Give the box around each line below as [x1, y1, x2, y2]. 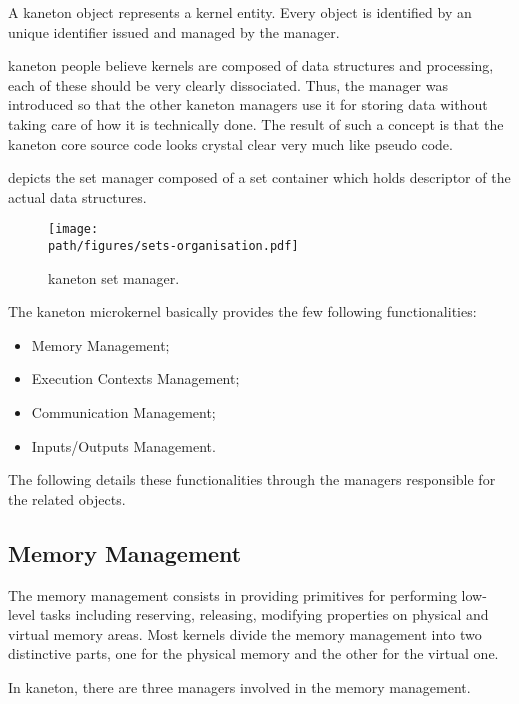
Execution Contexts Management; [31, 368, 240, 389]
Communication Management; [31, 402, 216, 423]
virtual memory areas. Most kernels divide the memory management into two [8, 623, 482, 644]
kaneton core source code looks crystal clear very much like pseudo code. [8, 133, 453, 154]
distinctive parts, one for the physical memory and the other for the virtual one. [8, 643, 499, 664]
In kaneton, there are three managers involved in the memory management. [8, 676, 471, 697]
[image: [48, 222, 99, 237]
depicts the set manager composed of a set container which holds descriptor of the [8, 167, 511, 188]
